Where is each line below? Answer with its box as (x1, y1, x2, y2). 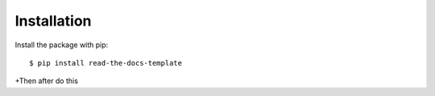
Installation (14, 12, 92, 30)
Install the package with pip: (14, 40, 109, 50)
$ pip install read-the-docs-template (29, 58, 183, 67)
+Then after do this (14, 76, 78, 86)
